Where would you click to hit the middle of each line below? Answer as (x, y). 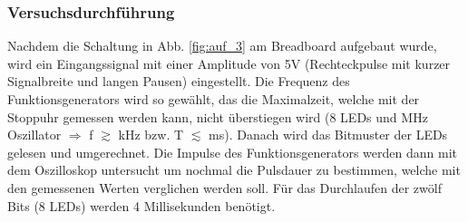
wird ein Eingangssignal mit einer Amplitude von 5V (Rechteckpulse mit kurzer (229, 63)
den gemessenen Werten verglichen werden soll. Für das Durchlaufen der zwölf (224, 187)
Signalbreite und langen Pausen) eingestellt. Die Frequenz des (179, 81)
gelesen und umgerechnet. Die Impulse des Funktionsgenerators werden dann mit (232, 152)
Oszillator (34, 135)
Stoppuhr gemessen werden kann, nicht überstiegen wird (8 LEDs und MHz (218, 116)
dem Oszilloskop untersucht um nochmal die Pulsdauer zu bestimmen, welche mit (234, 170)
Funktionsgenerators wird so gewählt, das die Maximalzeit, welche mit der (214, 99)
